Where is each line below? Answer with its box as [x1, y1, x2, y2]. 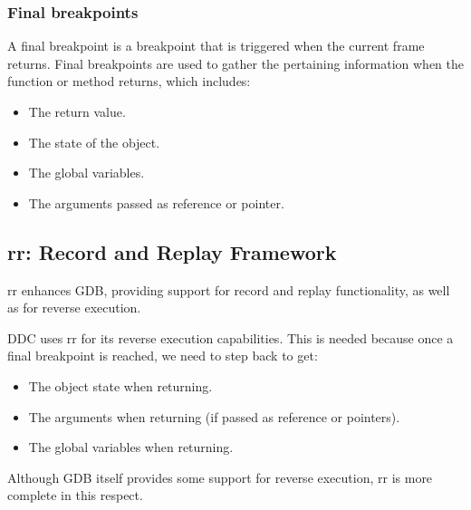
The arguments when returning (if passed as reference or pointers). [28, 407, 400, 426]
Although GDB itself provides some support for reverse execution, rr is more [7, 467, 433, 486]
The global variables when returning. [28, 438, 234, 457]
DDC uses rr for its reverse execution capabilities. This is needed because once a [7, 328, 454, 347]
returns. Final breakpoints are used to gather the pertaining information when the [7, 53, 464, 72]
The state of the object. [28, 132, 160, 151]
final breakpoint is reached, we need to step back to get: [7, 346, 318, 365]
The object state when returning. [28, 376, 213, 395]
